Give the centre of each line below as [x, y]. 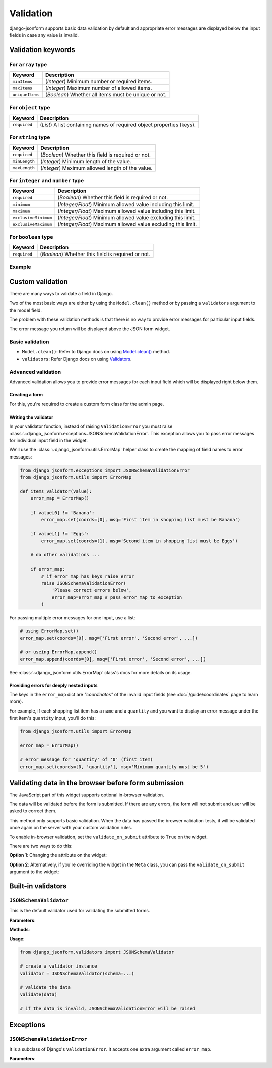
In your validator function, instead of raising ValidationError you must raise [91, 426]
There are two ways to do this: [41, 846]
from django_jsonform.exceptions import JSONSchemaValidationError [105, 470]
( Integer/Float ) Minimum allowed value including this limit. [126, 205]
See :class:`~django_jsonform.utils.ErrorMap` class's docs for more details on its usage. [101, 672]
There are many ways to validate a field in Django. [61, 294]
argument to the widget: [34, 872]
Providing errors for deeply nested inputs [53, 685]
